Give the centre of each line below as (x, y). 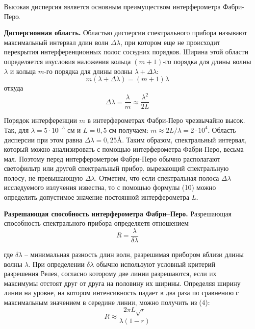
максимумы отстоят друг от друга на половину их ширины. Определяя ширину (122, 283)
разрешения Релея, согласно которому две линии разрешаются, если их (110, 273)
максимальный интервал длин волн (56, 42)
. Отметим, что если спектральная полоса (157, 177)
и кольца (23, 71)
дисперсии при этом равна (43, 139)
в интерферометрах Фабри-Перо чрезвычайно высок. (166, 120)
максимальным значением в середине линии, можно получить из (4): (107, 302)
